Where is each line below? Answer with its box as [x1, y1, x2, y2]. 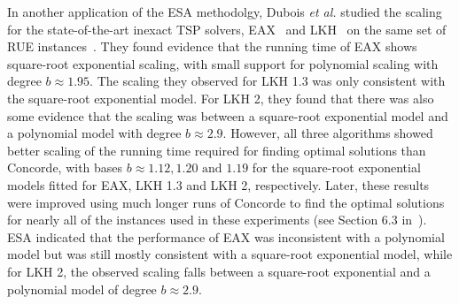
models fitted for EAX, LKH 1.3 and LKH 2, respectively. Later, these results [7, 175, 430, 194]
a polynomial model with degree [7, 124, 182, 142]
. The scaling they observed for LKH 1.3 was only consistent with [89, 72, 446, 90]
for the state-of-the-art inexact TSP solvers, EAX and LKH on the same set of [7, 19, 447, 38]
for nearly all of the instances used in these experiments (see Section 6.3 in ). [7, 210, 427, 229]
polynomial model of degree [7, 279, 157, 298]
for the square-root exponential [252, 158, 421, 177]
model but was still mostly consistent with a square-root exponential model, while [7, 245, 453, 263]
